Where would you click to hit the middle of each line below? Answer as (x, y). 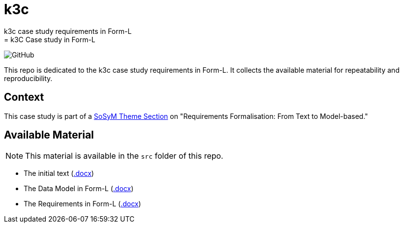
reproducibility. (28, 78)
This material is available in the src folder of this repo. (124, 156)
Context (24, 97)
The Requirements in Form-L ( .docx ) (82, 204)
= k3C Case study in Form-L (50, 39)
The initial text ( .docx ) (59, 173)
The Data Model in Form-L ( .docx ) (79, 189)
